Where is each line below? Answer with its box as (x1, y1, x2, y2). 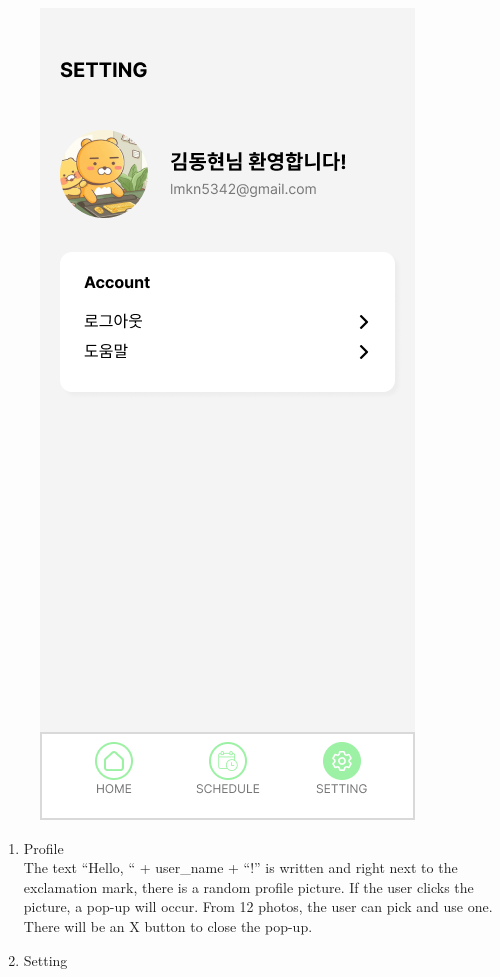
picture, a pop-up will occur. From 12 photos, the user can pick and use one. (23, 896, 493, 917)
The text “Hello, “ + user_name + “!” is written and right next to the (23, 857, 458, 878)
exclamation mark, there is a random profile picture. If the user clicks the (23, 876, 474, 897)
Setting (23, 949, 68, 970)
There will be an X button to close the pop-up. (23, 915, 313, 936)
